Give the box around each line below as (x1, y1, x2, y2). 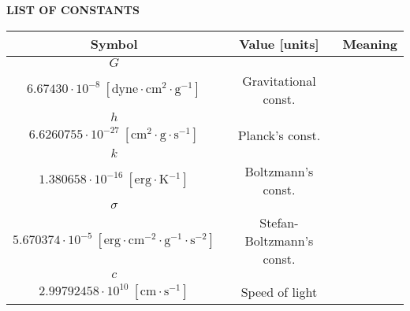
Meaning (342, 34, 397, 53)
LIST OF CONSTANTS (6, 2, 140, 17)
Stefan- (259, 213, 299, 231)
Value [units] (239, 34, 319, 53)
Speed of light (240, 282, 318, 301)
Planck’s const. (237, 125, 321, 144)
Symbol (90, 34, 138, 53)
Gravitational (242, 71, 316, 90)
